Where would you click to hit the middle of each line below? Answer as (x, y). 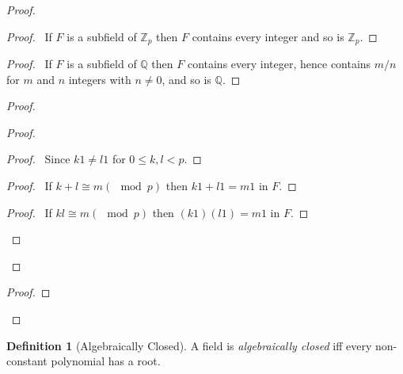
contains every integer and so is (268, 36)
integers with (100, 79)
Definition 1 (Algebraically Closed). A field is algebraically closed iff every (189, 345)
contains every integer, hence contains (279, 64)
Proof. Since (38, 159)
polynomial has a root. (106, 361)
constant (27, 361)
